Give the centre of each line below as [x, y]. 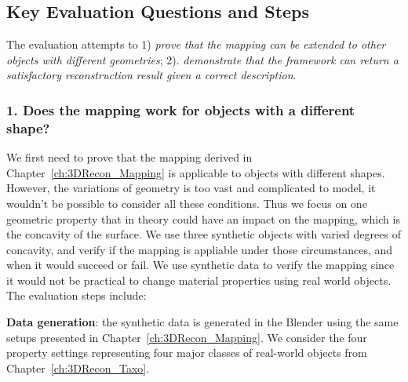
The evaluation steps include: [76, 295]
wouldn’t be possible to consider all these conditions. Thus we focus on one [187, 203]
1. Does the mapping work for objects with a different [181, 109]
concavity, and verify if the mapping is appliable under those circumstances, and [200, 249]
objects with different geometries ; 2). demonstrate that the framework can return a [202, 59]
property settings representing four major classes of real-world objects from [187, 353]
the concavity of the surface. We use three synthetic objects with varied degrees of [204, 234]
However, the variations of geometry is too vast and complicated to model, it [191, 188]
